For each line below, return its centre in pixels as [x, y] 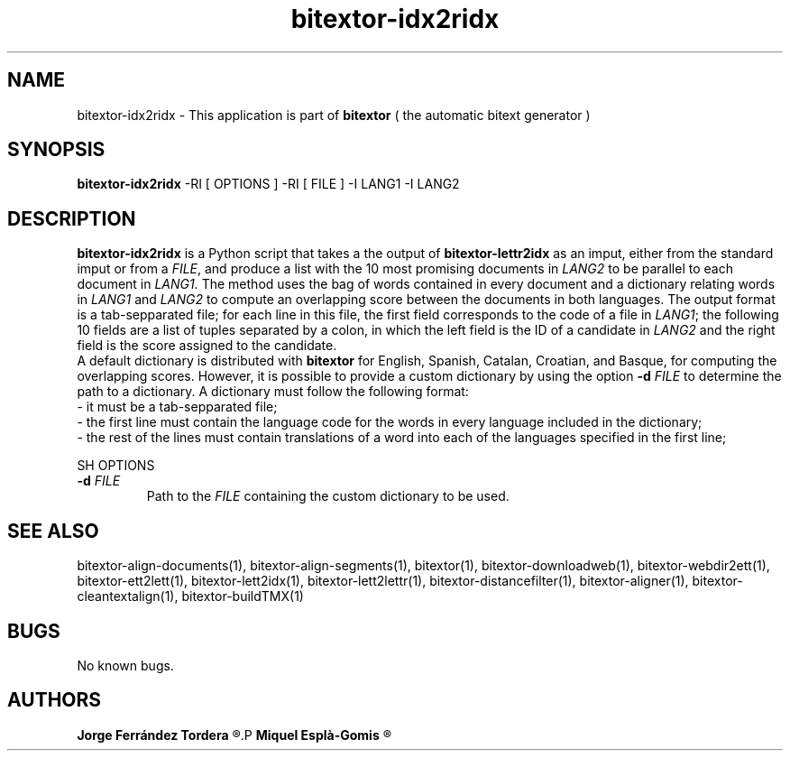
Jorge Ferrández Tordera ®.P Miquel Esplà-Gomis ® [234, 735]
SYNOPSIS [56, 150]
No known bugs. [125, 665]
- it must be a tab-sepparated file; [177, 407]
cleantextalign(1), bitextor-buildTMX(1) [190, 596]
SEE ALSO [53, 531]
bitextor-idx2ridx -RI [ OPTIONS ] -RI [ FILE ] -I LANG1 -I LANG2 [268, 184]
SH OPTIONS [116, 466]
